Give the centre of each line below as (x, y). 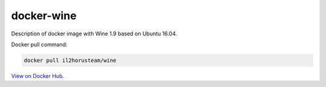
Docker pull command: (39, 44)
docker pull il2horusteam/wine (70, 60)
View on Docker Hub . (38, 76)
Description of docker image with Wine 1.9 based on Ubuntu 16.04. (94, 34)
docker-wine (44, 16)
